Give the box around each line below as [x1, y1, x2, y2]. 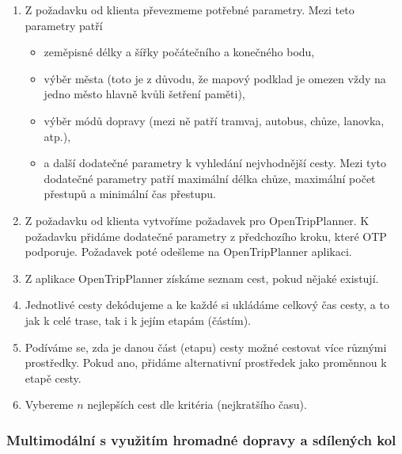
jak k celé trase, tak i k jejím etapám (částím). [25, 311, 252, 328]
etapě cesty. [25, 369, 82, 386]
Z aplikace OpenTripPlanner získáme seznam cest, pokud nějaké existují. [25, 269, 379, 286]
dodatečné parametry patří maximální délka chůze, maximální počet [44, 170, 376, 186]
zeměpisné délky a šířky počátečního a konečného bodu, [44, 44, 315, 60]
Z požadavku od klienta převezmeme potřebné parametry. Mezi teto [25, 2, 355, 17]
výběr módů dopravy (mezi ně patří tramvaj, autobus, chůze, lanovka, [44, 112, 385, 128]
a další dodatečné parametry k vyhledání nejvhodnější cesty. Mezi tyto [44, 155, 386, 171]
